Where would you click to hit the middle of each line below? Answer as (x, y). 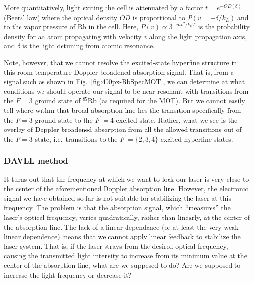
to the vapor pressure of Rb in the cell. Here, (71, 27)
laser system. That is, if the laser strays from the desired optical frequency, (116, 246)
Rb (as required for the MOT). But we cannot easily (166, 100)
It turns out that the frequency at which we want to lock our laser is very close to (127, 179)
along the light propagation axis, (198, 36)
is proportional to (159, 17)
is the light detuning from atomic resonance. (89, 46)
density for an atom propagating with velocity (73, 36)
